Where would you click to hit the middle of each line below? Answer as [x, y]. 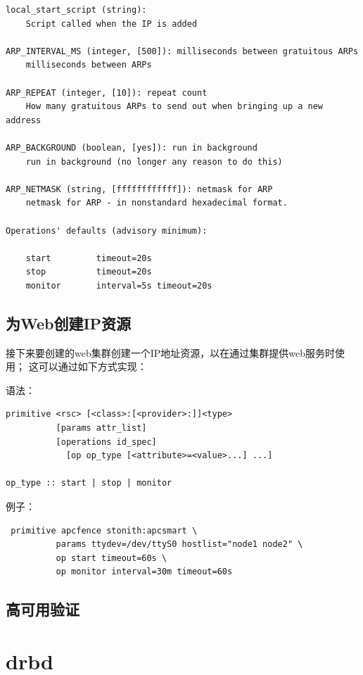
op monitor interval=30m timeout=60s [144, 572]
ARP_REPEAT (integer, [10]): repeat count [107, 93]
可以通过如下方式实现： [93, 366]
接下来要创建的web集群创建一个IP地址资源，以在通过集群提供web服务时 [171, 352]
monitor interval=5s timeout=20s [119, 285]
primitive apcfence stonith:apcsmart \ [104, 530]
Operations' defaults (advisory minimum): [107, 231]
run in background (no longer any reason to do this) [154, 162]
